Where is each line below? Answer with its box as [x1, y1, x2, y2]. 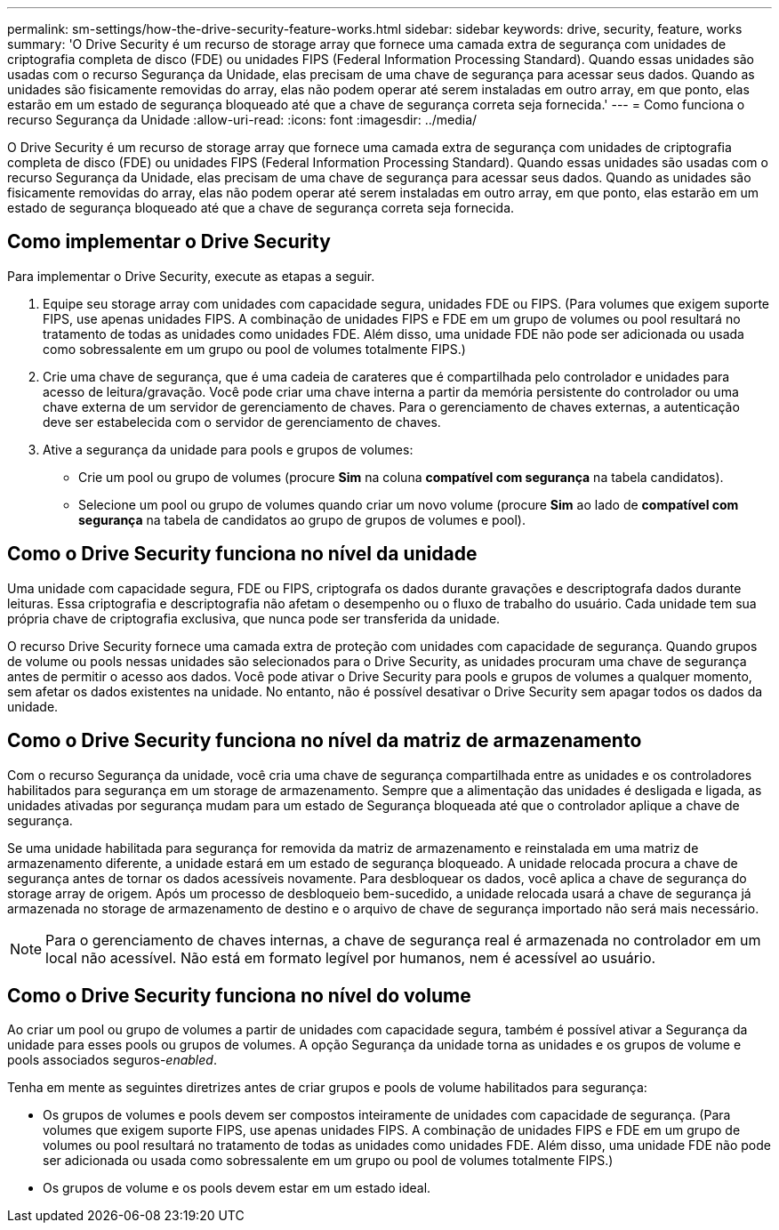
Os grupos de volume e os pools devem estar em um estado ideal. [43, 1180, 431, 1196]
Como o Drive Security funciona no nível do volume [7, 984, 471, 1007]
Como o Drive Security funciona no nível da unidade [7, 543, 478, 566]
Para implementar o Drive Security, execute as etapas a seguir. [7, 268, 375, 284]
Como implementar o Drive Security [7, 230, 331, 253]
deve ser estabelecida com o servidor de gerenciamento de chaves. [43, 414, 441, 430]
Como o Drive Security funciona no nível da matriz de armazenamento [7, 729, 642, 752]
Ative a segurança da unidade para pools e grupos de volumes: [43, 441, 414, 457]
